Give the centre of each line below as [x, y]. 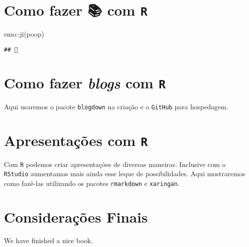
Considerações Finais [76, 216]
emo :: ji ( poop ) [24, 34]
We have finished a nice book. [49, 240]
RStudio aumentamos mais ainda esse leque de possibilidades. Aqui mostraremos [125, 174]
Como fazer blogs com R [85, 82]
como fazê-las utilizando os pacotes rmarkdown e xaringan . [92, 183]
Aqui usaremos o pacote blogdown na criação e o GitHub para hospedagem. [116, 106]
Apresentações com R [76, 140]
